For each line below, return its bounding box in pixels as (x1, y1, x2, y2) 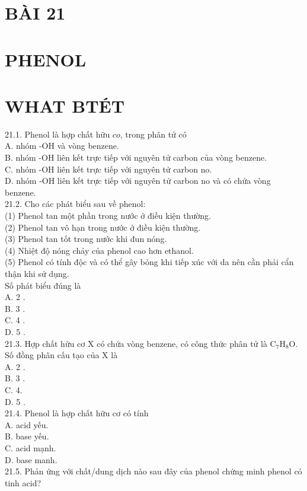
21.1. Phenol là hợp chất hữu (5, 127, 110, 140)
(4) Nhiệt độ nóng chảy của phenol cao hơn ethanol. (5, 244, 194, 256)
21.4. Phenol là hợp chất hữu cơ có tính (5, 407, 149, 419)
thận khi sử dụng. (5, 267, 69, 279)
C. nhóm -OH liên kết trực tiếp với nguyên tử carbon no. (5, 162, 212, 175)
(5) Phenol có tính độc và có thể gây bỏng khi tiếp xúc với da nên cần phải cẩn (5, 256, 294, 268)
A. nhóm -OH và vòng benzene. (5, 139, 119, 152)
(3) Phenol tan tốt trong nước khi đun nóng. (5, 232, 167, 245)
